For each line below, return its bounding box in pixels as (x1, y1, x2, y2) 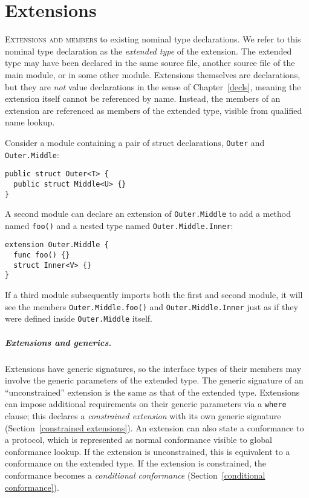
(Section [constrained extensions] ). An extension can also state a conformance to (5, 421, 304, 434)
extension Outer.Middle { (5, 241, 109, 250)
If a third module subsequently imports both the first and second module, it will (5, 288, 303, 301)
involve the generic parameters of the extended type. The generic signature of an (5, 374, 304, 387)
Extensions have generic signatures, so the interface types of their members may (5, 362, 302, 374)
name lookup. (5, 116, 55, 128)
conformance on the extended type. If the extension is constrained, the (5, 457, 266, 470)
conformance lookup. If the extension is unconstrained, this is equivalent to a (5, 445, 290, 457)
